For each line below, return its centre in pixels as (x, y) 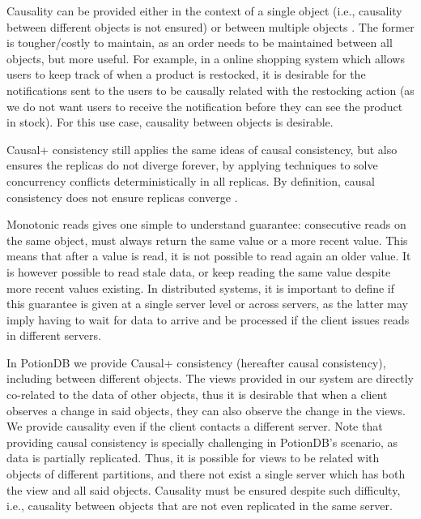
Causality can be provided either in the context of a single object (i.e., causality (204, 11)
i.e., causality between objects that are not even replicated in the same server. (200, 506)
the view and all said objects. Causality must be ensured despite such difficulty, (204, 489)
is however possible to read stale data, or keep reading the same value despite (199, 271)
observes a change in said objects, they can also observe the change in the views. (206, 410)
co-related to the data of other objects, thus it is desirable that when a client (197, 395)
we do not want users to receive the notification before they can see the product (205, 106)
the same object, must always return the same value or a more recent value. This (207, 240)
